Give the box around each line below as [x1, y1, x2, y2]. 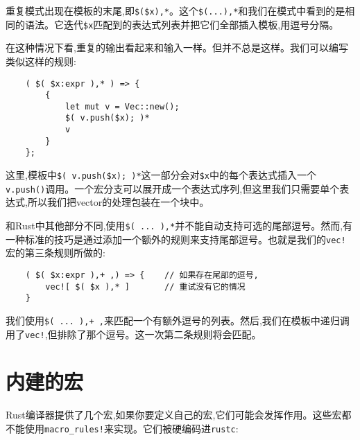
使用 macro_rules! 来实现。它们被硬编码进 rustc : [24, 421, 239, 435]
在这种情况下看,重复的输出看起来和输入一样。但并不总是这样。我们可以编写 [6, 40, 348, 55]
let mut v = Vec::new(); [65, 101, 180, 112]
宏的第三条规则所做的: [6, 245, 105, 260]
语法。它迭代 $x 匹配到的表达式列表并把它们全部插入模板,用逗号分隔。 [24, 17, 339, 31]
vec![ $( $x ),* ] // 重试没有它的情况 [45, 281, 246, 292]
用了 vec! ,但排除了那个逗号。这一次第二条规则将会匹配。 [6, 326, 262, 341]
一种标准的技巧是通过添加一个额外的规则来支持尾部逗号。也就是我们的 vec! [6, 231, 346, 246]
